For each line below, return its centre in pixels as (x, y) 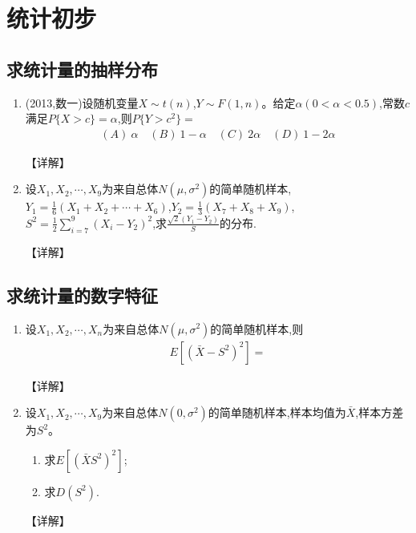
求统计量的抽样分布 (82, 69)
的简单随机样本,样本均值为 (277, 412)
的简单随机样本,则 (257, 328)
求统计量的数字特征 (82, 295)
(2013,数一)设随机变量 (82, 102)
